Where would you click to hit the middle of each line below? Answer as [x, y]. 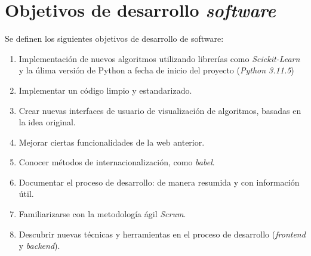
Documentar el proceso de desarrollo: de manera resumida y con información [159, 182]
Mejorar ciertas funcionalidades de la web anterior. [112, 142]
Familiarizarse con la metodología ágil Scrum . [102, 214]
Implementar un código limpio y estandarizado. [105, 90]
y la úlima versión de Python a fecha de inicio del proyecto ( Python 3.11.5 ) [156, 70]
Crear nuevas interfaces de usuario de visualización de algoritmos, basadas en [160, 110]
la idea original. [47, 122]
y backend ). [39, 246]
